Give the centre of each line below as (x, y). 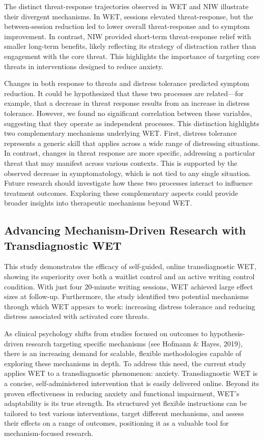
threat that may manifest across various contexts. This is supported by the (121, 163)
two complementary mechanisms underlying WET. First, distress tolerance (121, 133)
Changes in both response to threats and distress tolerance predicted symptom (127, 83)
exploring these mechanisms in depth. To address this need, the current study (125, 363)
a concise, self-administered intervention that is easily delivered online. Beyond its (132, 383)
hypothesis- (227, 333)
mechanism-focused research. (49, 433)
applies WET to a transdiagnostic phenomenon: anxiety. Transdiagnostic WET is (131, 373)
